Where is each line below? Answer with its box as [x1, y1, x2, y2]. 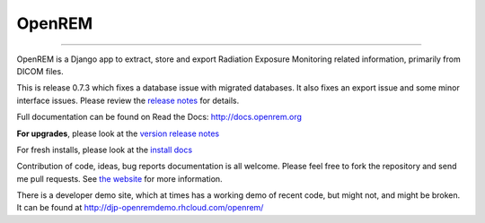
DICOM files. [16, 65, 64, 76]
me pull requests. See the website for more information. [16, 173, 224, 184]
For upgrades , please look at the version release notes [16, 128, 220, 139]
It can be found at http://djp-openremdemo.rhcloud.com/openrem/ [16, 202, 264, 213]
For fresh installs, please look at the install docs [16, 144, 193, 155]
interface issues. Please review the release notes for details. [16, 95, 240, 106]
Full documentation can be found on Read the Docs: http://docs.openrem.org [16, 112, 303, 123]
